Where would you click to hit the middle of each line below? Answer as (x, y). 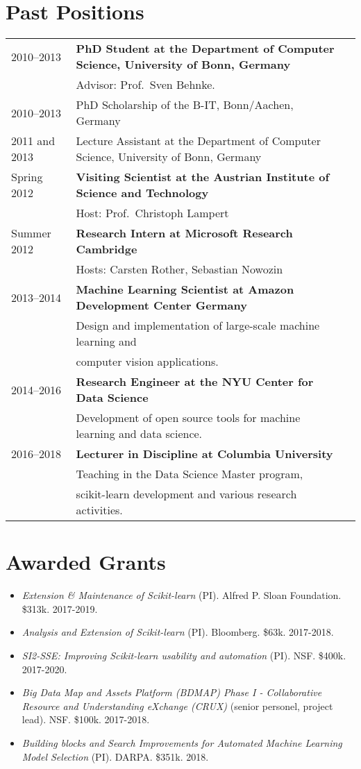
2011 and (33, 141)
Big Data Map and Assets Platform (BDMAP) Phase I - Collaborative (172, 692)
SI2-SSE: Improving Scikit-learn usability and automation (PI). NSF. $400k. (184, 656)
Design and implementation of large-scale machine (198, 326)
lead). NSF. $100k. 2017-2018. (86, 719)
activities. (99, 510)
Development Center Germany (161, 305)
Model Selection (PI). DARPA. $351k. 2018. (115, 756)
